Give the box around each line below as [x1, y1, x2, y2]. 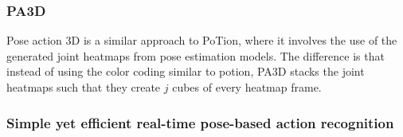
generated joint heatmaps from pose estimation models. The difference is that [6, 47, 385, 64]
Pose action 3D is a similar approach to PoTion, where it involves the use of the [6, 32, 397, 49]
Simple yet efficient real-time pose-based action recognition [6, 112, 394, 132]
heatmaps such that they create [6, 79, 161, 95]
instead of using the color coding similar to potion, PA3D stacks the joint [6, 63, 365, 80]
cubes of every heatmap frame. [172, 79, 322, 95]
